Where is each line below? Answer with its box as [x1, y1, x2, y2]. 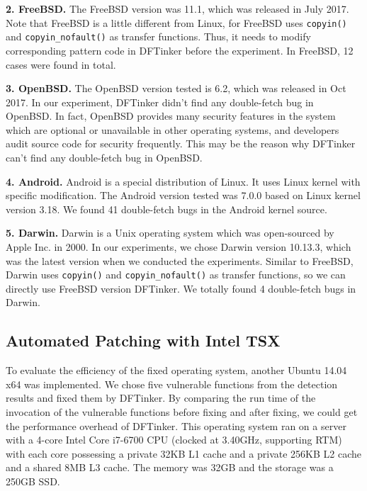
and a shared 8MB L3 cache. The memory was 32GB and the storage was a [6, 460, 334, 475]
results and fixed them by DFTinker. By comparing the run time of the [6, 390, 316, 405]
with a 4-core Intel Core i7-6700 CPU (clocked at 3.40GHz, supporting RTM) [6, 432, 342, 447]
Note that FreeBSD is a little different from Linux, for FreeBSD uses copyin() [6, 15, 347, 30]
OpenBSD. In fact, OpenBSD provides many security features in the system [6, 108, 336, 123]
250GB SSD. [6, 474, 60, 489]
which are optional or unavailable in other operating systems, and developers [6, 122, 339, 137]
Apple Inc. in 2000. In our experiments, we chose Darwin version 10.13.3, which [6, 239, 351, 254]
